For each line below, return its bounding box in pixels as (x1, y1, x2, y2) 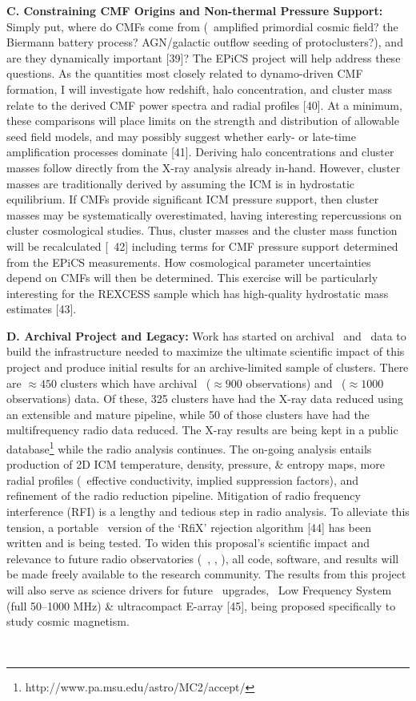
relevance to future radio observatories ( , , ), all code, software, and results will (6, 550, 399, 566)
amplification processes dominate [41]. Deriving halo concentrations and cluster (6, 143, 394, 160)
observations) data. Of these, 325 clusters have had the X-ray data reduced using (6, 390, 404, 407)
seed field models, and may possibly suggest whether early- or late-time (6, 127, 356, 144)
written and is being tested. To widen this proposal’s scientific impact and (6, 534, 370, 551)
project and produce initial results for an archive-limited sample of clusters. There (6, 359, 409, 376)
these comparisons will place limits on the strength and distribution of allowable (6, 112, 399, 129)
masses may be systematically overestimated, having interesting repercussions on (6, 206, 402, 223)
